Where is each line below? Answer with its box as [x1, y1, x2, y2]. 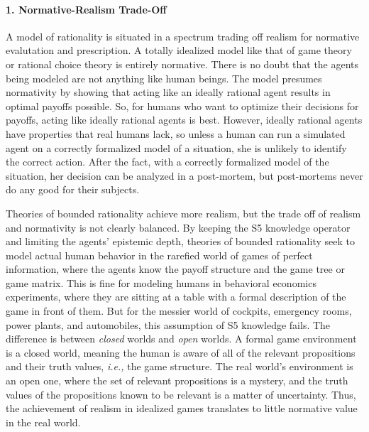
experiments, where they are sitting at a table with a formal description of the [6, 289, 346, 304]
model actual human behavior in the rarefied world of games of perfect [6, 247, 313, 262]
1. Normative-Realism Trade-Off [6, 1, 167, 16]
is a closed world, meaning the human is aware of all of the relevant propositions [6, 345, 356, 360]
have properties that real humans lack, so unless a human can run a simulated [6, 126, 346, 141]
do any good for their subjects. [6, 182, 140, 197]
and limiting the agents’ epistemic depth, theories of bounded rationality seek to [6, 234, 355, 249]
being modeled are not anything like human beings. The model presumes [6, 70, 322, 85]
